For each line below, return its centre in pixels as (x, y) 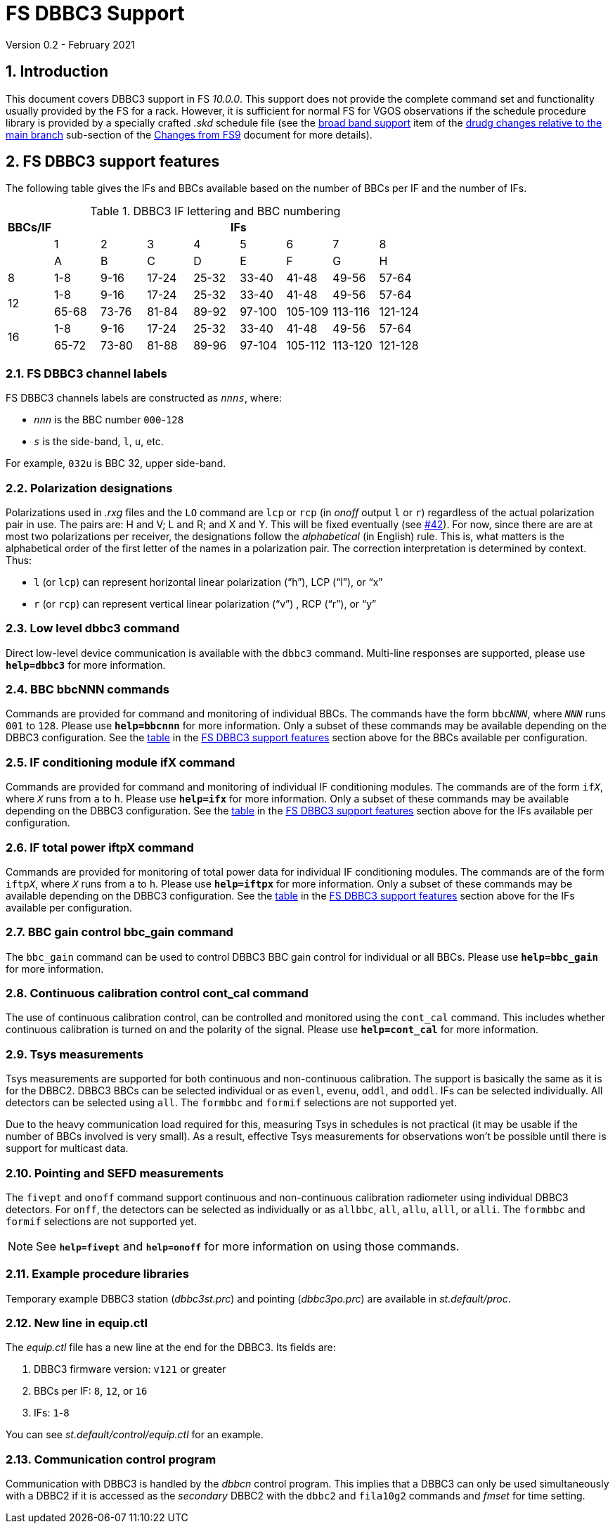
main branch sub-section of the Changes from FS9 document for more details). (189, 134)
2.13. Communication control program (111, 1459)
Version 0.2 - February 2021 (70, 44)
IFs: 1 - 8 (52, 1413)
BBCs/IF (30, 228)
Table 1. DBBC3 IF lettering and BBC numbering (215, 211)
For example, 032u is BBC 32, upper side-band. (116, 463)
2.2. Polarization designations (89, 488)
